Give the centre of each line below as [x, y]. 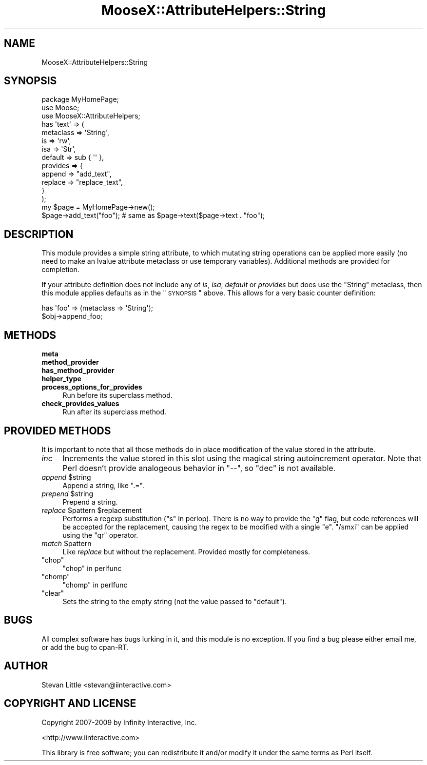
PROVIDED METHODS [58, 431]
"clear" [53, 593]
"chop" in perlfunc [92, 568]
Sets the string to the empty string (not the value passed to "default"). [175, 601]
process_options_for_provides [92, 387]
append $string [66, 477]
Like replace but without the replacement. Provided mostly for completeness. [186, 551]
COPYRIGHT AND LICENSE [70, 704]
